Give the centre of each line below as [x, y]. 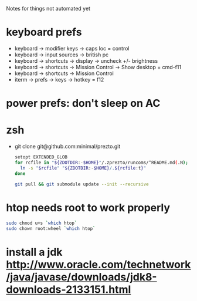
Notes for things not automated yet [48, 9]
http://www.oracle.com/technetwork [98, 265]
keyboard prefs [44, 32]
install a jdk [34, 252]
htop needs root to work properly [88, 207]
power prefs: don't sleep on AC [83, 104]
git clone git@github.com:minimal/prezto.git [67, 147]
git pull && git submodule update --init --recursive [81, 184]
